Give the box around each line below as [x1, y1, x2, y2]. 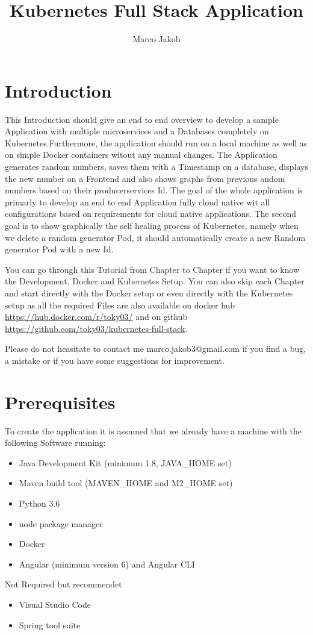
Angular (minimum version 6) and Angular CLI [19, 557, 195, 570]
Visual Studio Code [19, 598, 91, 610]
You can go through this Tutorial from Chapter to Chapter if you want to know [5, 263, 300, 275]
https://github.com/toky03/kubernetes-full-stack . [5, 322, 188, 334]
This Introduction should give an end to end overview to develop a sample [5, 113, 279, 125]
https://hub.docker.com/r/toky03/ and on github [5, 310, 188, 323]
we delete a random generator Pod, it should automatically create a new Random [5, 231, 306, 243]
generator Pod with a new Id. [5, 243, 114, 255]
